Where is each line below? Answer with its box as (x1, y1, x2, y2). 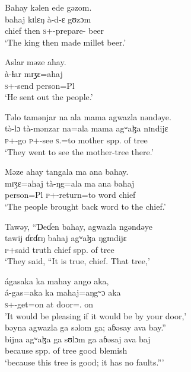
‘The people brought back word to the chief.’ (5, 200, 166, 212)
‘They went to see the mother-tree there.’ (5, 145, 154, 158)
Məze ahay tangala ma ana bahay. (5, 165, 129, 178)
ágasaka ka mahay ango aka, (5, 274, 109, 287)
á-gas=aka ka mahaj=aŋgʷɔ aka (5, 286, 121, 299)
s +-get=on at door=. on (5, 298, 94, 310)
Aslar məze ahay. (5, 56, 66, 68)
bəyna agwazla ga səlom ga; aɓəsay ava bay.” (5, 321, 166, 333)
